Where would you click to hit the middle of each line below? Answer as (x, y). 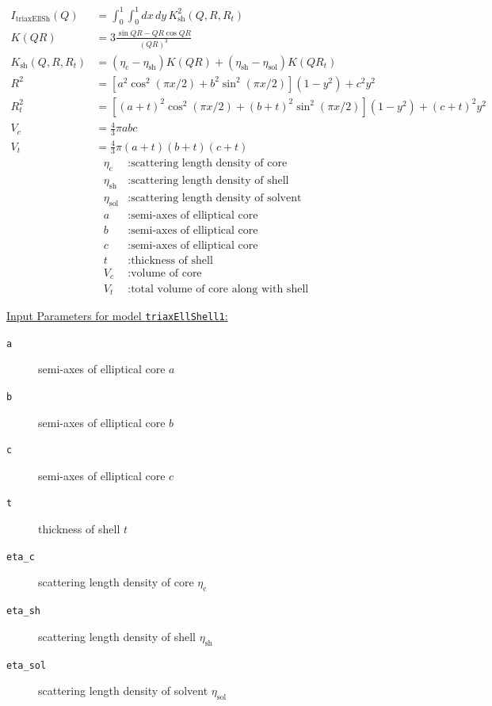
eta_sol (27, 665)
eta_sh (23, 611)
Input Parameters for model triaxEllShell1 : (117, 315)
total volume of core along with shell (220, 289)
